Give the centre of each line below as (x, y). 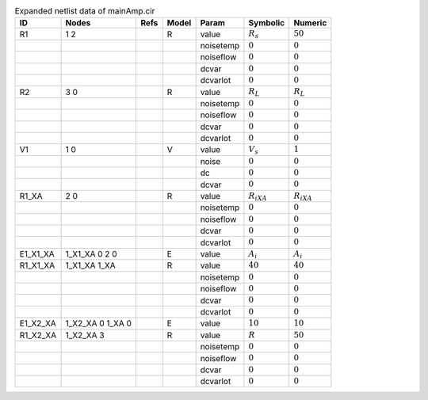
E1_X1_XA (37, 253)
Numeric (310, 23)
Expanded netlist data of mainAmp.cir (85, 11)
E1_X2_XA (38, 323)
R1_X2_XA (38, 335)
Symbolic (267, 23)
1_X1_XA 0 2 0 (92, 253)
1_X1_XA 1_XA (90, 265)
